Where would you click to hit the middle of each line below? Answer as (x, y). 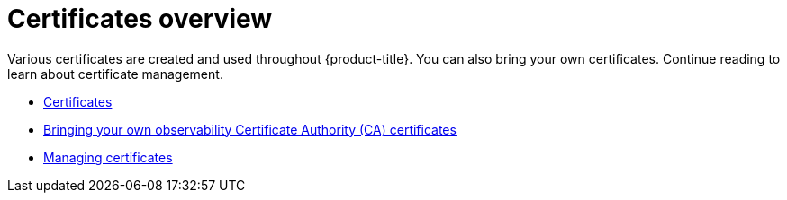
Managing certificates (108, 157)
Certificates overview (140, 19)
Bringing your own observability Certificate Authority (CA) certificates (250, 129)
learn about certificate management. (115, 74)
